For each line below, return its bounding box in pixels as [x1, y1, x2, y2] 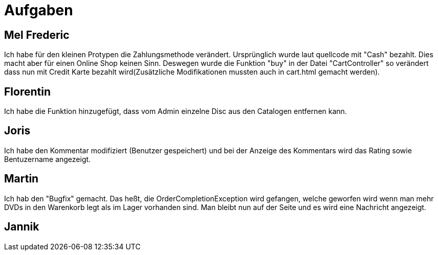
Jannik [4, 220, 39, 234]
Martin [4, 172, 39, 186]
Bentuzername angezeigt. [4, 154, 91, 164]
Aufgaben [4, 2, 73, 19]
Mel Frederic [4, 28, 70, 41]
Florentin [4, 85, 51, 98]
